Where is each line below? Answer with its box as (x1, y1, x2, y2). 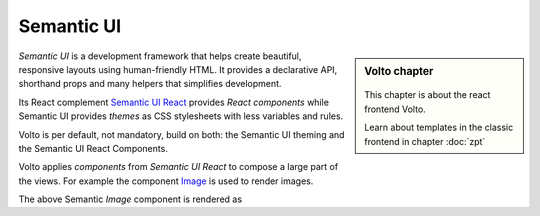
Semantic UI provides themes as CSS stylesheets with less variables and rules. (18, 110, 344, 122)
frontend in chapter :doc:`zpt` (364, 135, 486, 147)
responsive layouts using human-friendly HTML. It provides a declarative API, (18, 63, 338, 75)
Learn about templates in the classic (364, 121, 514, 134)
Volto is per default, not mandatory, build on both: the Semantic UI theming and (18, 128, 345, 140)
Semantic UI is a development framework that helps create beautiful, (18, 50, 302, 62)
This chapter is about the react (364, 89, 491, 101)
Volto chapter (364, 64, 434, 78)
